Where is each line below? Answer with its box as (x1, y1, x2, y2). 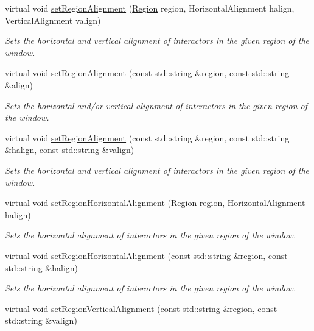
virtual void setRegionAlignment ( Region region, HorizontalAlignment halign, (5, 2, 295, 14)
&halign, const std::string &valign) (5, 143, 134, 156)
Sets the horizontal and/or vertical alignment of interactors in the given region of (5, 99, 308, 112)
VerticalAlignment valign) (5, 13, 101, 26)
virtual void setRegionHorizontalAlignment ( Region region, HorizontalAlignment (5, 196, 305, 209)
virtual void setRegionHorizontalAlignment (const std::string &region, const (5, 249, 288, 262)
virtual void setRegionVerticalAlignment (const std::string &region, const (5, 302, 277, 315)
